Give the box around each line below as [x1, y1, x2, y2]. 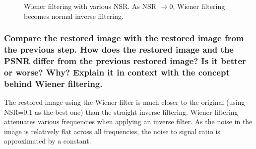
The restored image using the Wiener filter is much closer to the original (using [4, 97, 245, 107]
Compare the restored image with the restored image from [4, 32, 244, 44]
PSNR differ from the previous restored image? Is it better [4, 54, 246, 67]
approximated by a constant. [4, 136, 91, 146]
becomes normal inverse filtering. [24, 10, 124, 21]
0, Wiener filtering [169, 1, 225, 11]
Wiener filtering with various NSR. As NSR [24, 1, 157, 11]
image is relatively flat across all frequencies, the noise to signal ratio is [4, 126, 220, 136]
